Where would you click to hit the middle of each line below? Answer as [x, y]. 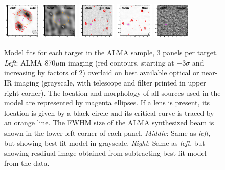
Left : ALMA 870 [30, 62]
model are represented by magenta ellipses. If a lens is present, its [107, 103]
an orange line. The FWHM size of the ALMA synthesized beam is [109, 123]
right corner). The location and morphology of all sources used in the [112, 92]
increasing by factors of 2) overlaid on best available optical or [102, 72]
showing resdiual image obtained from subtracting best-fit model [105, 153]
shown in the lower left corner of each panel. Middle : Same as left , [107, 132]
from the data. [27, 163]
